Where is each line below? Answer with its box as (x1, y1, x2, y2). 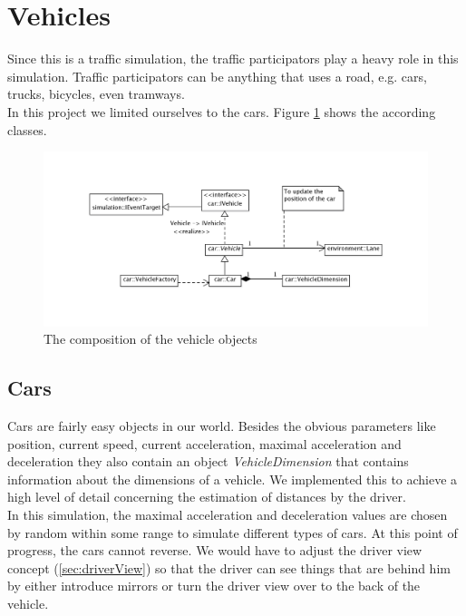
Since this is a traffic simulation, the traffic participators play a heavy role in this (7, 49, 459, 68)
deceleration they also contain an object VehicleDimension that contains (7, 452, 409, 471)
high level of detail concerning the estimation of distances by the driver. (7, 487, 406, 506)
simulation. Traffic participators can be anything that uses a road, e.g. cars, (7, 66, 427, 85)
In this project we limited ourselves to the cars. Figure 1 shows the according (7, 102, 436, 121)
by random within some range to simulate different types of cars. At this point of (7, 523, 458, 542)
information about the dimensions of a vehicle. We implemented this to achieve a (7, 469, 458, 488)
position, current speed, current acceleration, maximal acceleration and (7, 434, 402, 453)
